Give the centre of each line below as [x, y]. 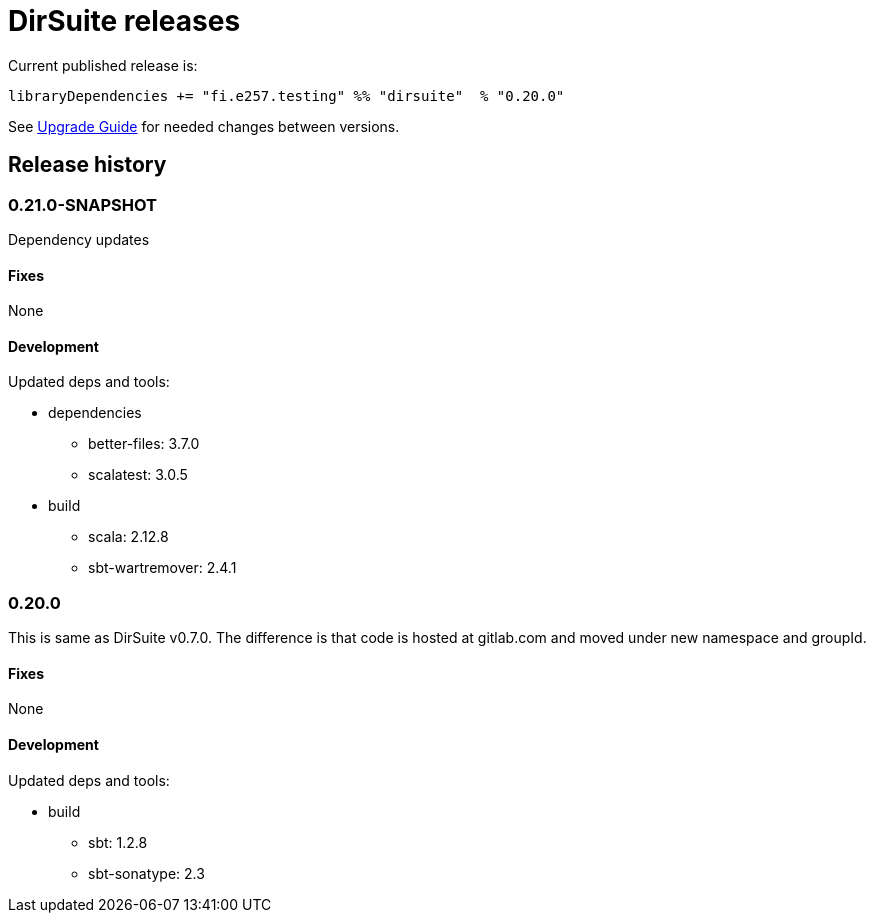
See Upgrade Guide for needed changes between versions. [204, 126]
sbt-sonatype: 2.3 [146, 873]
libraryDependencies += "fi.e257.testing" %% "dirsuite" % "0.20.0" [286, 95]
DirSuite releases [124, 21]
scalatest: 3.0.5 [138, 475]
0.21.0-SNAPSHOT [82, 204]
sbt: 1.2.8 [118, 842]
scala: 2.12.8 [128, 537]
